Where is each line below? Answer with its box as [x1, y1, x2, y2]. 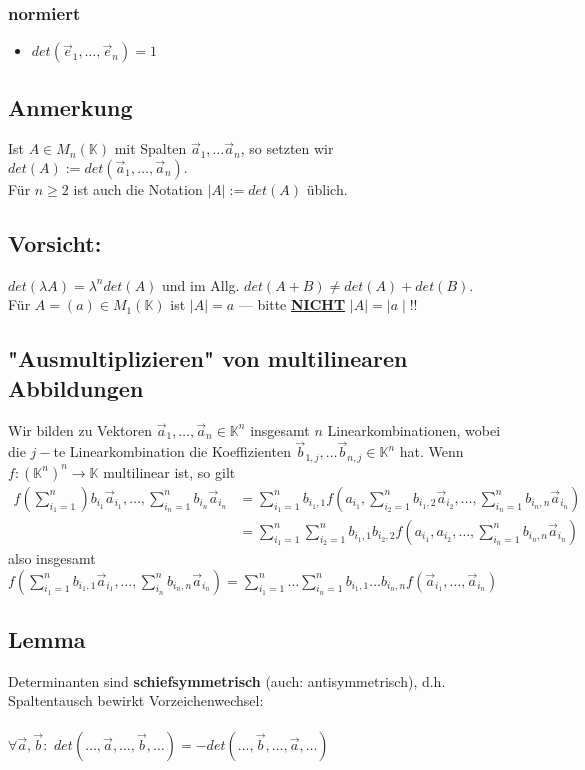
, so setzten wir [240, 138, 334, 159]
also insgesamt [8, 547, 96, 568]
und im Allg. [162, 274, 240, 295]
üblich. [306, 179, 348, 200]
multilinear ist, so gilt [103, 461, 236, 482]
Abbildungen [8, 372, 144, 403]
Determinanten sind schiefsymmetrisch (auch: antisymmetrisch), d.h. [8, 670, 446, 691]
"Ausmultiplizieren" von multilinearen [8, 343, 408, 374]
